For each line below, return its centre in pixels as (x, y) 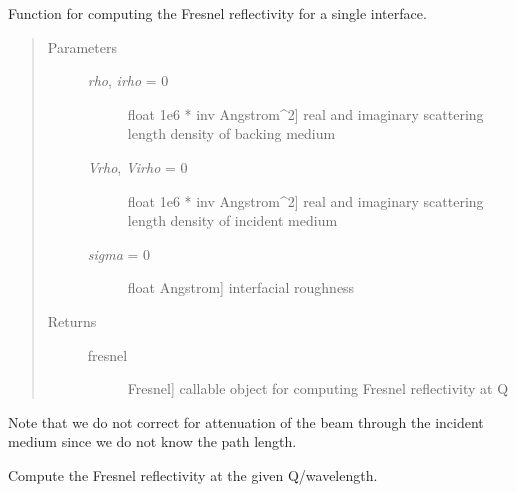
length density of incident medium (232, 220)
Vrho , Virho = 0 (137, 166)
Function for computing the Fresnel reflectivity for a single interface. (217, 13)
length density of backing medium (231, 133)
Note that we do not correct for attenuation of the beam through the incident (246, 421)
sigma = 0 (119, 253)
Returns (72, 320)
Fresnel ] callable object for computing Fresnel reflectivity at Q (318, 388)
